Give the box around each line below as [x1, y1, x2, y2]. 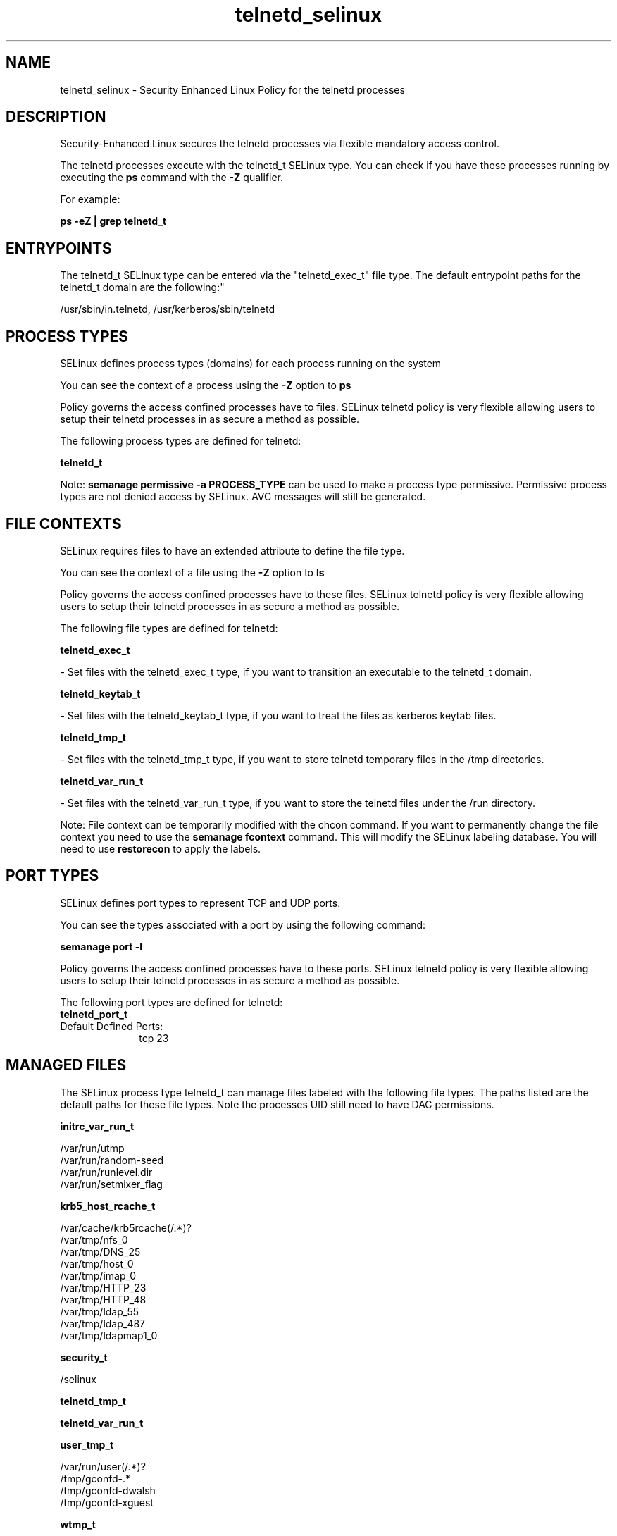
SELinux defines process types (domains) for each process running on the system [60, 357, 442, 370]
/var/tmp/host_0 [60, 1257, 134, 1270]
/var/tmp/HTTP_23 [60, 1281, 147, 1294]
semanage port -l [60, 940, 142, 953]
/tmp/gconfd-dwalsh [60, 1484, 156, 1497]
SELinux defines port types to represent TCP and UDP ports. [60, 896, 341, 909]
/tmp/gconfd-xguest [60, 1496, 154, 1509]
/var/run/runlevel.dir [60, 1165, 153, 1178]
